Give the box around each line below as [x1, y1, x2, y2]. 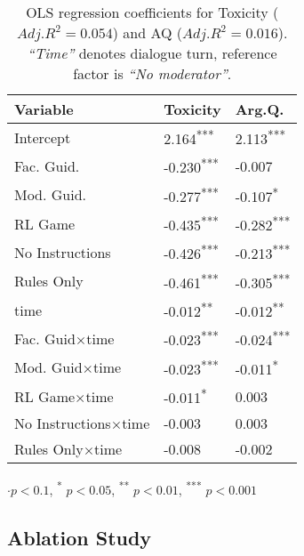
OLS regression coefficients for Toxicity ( [26, 2, 279, 22]
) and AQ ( [112, 22, 182, 43]
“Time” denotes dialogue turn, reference [27, 43, 277, 63]
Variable [14, 99, 74, 119]
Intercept [14, 126, 71, 148]
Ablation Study [7, 523, 152, 551]
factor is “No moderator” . [73, 63, 232, 84]
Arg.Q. [235, 99, 284, 119]
